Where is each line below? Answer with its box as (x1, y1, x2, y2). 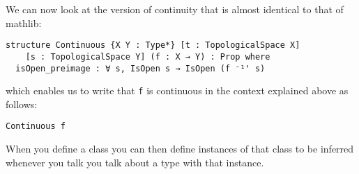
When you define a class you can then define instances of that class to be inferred (6, 141, 354, 156)
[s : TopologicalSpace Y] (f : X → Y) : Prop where (25, 51, 270, 62)
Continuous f (6, 121, 66, 132)
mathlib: (6, 15, 42, 30)
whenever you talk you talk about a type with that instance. (6, 155, 264, 169)
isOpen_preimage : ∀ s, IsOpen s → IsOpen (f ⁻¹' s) (15, 63, 266, 73)
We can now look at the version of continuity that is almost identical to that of (6, 2, 344, 16)
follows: (6, 96, 38, 111)
